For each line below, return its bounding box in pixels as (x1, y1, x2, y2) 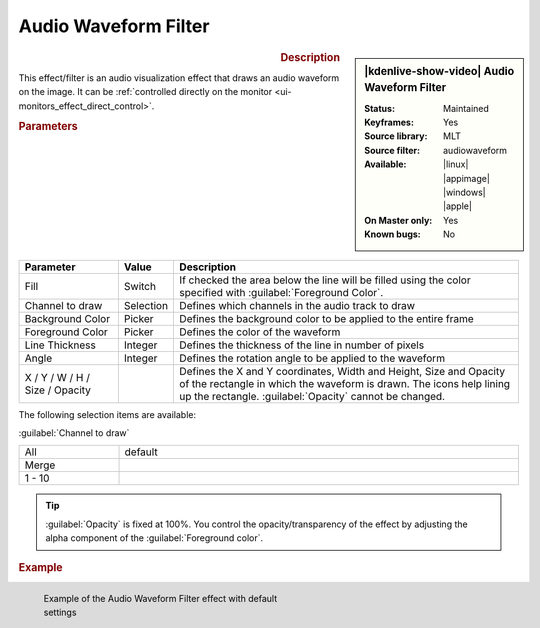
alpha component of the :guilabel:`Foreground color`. (45, 532, 264, 544)
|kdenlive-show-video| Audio (364, 64, 515, 78)
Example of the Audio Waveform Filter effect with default (43, 592, 278, 604)
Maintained (443, 102, 490, 114)
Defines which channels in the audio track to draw (179, 298, 415, 312)
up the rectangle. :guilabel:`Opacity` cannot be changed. (179, 389, 445, 403)
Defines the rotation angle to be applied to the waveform (179, 351, 445, 365)
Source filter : (364, 144, 420, 156)
